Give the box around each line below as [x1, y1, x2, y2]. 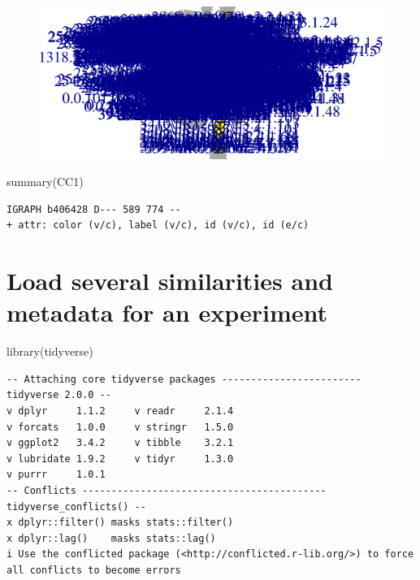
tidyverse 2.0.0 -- [6, 389, 111, 401]
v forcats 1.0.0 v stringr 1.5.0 [6, 421, 234, 433]
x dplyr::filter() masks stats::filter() [6, 517, 234, 529]
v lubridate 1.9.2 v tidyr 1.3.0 [6, 452, 234, 465]
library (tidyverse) [6, 343, 93, 360]
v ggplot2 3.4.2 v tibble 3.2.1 [6, 437, 234, 449]
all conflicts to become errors [6, 565, 181, 577]
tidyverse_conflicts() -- [6, 500, 146, 513]
